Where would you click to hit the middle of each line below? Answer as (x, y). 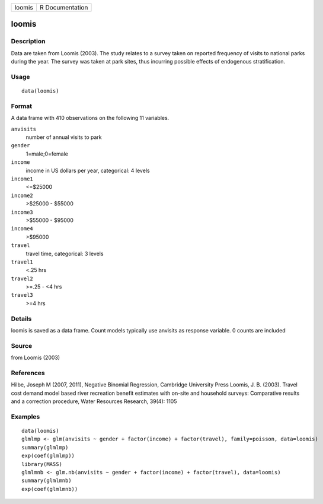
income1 (22, 179)
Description (28, 42)
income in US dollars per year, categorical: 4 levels (88, 170)
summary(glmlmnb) (47, 481)
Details (21, 319)
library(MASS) (42, 464)
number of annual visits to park (64, 137)
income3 (22, 212)
